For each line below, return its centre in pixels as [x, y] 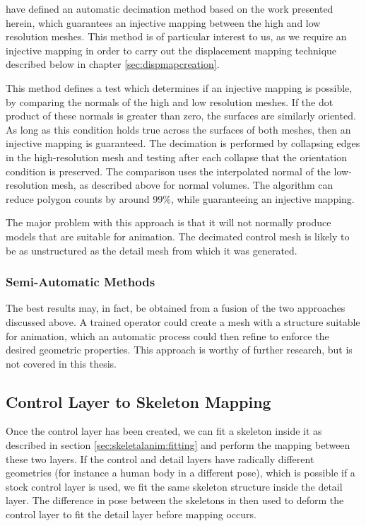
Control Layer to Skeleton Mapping [138, 401]
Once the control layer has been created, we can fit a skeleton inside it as [164, 431]
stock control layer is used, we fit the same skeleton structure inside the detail [174, 486]
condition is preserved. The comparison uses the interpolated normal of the [168, 171]
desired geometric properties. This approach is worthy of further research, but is [179, 350]
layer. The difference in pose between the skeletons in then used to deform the [175, 500]
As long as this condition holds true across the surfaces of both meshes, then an [178, 129]
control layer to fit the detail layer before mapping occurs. [131, 514]
